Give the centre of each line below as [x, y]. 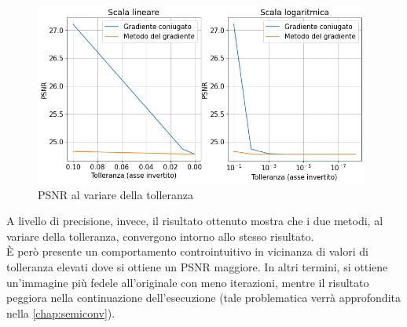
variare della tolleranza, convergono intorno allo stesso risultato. [160, 236]
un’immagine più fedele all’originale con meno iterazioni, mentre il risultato [188, 282]
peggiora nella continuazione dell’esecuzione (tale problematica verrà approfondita [203, 298]
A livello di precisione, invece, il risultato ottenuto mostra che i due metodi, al [195, 221]
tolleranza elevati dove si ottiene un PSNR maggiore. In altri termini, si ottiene [197, 267]
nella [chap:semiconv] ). [61, 312]
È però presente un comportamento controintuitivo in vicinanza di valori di [187, 251]
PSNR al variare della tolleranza [116, 194]
